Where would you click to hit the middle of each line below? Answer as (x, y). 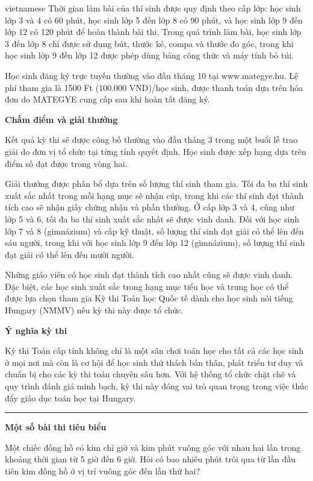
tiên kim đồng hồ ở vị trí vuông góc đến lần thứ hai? (103, 471)
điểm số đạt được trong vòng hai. (66, 163)
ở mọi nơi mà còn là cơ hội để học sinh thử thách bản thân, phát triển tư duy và (154, 362)
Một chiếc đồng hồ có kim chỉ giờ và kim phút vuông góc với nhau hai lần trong (153, 447)
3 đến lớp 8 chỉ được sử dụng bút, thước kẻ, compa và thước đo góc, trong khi (149, 43)
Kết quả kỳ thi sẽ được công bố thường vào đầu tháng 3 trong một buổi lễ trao (151, 140)
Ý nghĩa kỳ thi (36, 330)
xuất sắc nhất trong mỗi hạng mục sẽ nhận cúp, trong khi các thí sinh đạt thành (154, 195)
